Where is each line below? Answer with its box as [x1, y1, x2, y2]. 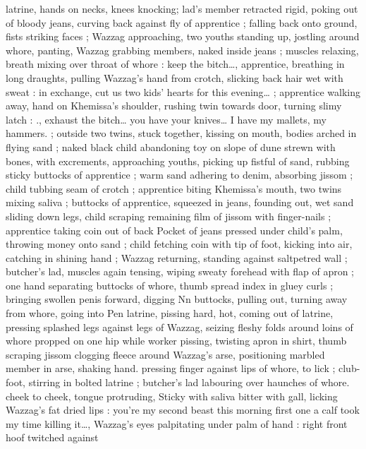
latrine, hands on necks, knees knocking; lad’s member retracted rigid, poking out [6, 1, 358, 16]
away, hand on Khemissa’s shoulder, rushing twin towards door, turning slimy [6, 98, 342, 113]
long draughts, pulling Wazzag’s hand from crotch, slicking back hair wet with [6, 70, 343, 85]
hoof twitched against [6, 430, 99, 445]
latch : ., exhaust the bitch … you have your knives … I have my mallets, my [6, 112, 327, 126]
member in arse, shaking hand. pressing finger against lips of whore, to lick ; [6, 361, 336, 376]
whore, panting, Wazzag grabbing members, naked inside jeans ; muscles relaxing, [6, 42, 359, 57]
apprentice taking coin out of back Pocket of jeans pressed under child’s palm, [6, 222, 343, 237]
